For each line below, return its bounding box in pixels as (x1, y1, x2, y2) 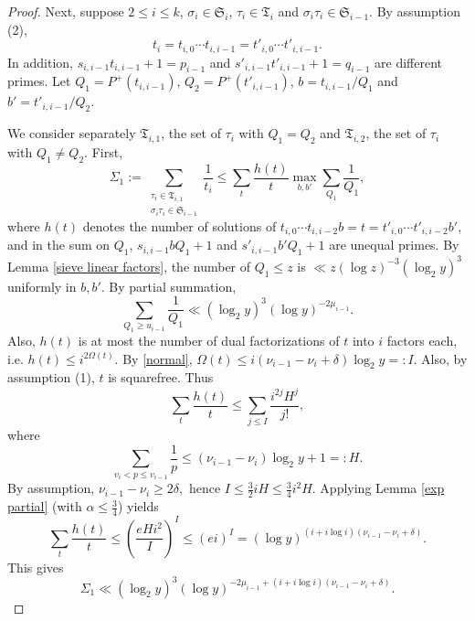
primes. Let (7, 71, 71, 91)
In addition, (7, 52, 73, 71)
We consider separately (7, 123, 136, 143)
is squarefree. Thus (108, 368, 214, 387)
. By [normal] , (114, 348, 193, 368)
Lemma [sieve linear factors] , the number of (7, 256, 251, 275)
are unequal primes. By (329, 235, 459, 254)
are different (375, 52, 442, 71)
